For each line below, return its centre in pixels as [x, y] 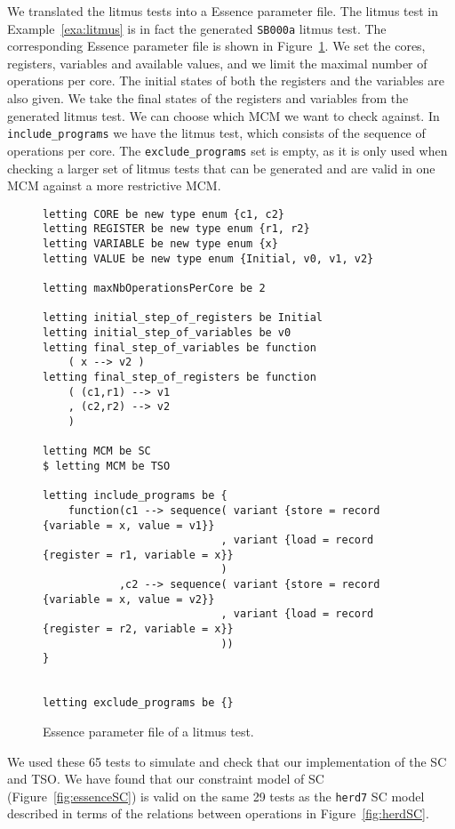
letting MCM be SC [97, 451]
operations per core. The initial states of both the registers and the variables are [226, 80]
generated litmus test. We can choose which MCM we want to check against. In [224, 115]
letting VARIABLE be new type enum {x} [160, 244]
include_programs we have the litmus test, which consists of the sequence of [216, 133]
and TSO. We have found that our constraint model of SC [166, 779]
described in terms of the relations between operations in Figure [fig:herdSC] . [218, 813]
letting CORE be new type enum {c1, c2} [164, 214]
